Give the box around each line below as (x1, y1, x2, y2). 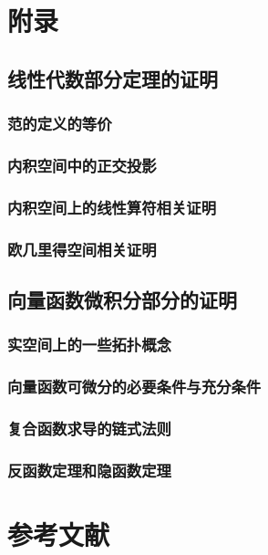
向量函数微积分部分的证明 (7, 285, 237, 313)
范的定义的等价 (7, 112, 112, 135)
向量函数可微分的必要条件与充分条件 (7, 375, 262, 398)
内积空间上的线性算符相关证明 (7, 195, 217, 218)
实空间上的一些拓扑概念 (7, 333, 171, 356)
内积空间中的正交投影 (7, 153, 157, 176)
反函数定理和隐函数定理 (7, 458, 171, 481)
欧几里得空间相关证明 (7, 237, 157, 260)
